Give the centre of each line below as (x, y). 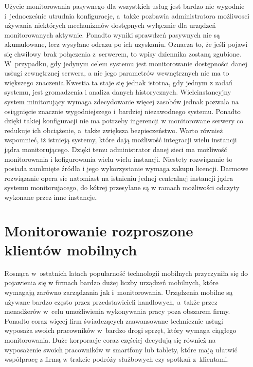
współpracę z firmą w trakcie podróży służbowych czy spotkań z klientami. (117, 359)
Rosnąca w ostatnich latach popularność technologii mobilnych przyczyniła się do (126, 273)
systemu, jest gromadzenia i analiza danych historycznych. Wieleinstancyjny (118, 92)
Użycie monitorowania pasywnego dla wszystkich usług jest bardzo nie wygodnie (125, 6)
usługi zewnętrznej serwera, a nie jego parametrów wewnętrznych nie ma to (117, 73)
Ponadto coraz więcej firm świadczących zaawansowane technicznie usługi (114, 320)
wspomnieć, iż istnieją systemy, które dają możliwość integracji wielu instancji (121, 140)
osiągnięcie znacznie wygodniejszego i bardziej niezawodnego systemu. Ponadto (123, 111)
